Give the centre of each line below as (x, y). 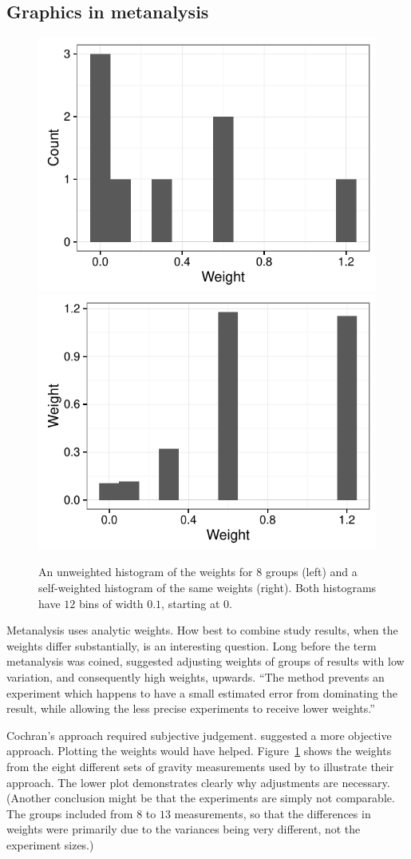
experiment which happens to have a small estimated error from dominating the (202, 692)
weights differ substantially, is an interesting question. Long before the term (192, 645)
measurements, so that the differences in (273, 813)
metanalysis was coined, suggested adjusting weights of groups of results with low (205, 661)
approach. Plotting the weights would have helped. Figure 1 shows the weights (199, 751)
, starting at (191, 603)
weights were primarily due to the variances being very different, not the (184, 829)
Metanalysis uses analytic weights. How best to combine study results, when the (202, 630)
